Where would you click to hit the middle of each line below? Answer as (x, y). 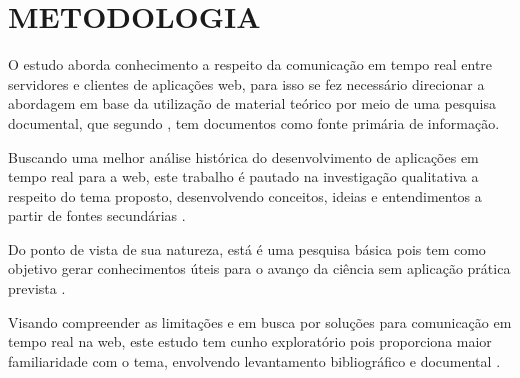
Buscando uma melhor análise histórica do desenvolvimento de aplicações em (243, 156)
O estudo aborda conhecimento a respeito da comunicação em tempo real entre (250, 64)
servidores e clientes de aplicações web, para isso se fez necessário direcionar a (246, 83)
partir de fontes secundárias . (97, 215)
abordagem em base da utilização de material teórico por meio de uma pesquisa (252, 103)
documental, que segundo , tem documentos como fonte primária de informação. (254, 122)
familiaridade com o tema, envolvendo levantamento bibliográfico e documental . (254, 360)
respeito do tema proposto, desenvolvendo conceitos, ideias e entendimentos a (245, 195)
